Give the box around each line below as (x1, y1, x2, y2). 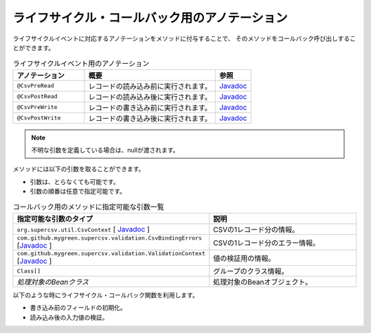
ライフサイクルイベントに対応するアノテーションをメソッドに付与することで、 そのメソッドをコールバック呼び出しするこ (12, 34, 357, 43)
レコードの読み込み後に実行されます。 (88, 92, 212, 102)
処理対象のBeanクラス (16, 277, 89, 287)
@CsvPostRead (16, 93, 58, 100)
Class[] (16, 267, 41, 275)
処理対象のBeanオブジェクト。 (213, 277, 313, 287)
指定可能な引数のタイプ (16, 214, 93, 224)
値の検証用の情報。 (213, 253, 276, 263)
